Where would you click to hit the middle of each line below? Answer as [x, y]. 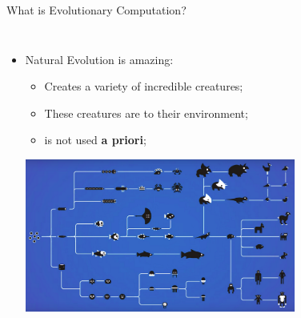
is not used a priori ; [95, 140]
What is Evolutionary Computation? [96, 10]
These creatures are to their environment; [146, 113]
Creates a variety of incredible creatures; [144, 86]
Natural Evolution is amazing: [99, 59]
